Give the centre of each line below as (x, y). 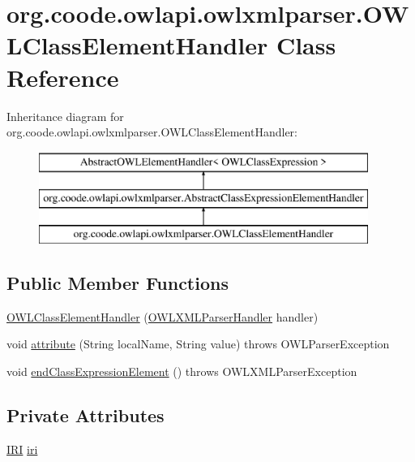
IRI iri (22, 449)
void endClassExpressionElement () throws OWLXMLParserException (182, 371)
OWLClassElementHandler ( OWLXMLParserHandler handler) (163, 316)
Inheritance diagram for (65, 116)
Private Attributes (86, 415)
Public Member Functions (118, 283)
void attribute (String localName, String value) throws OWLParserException (198, 344)
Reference (63, 77)
